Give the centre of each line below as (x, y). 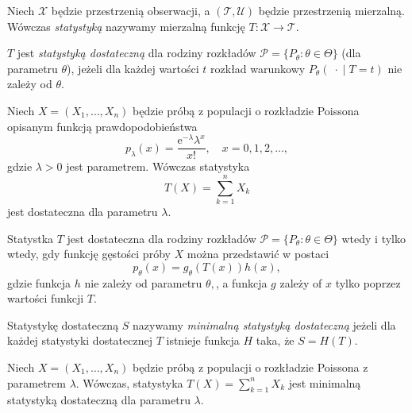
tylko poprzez (368, 282)
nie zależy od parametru (143, 282)
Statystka (31, 238)
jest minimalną (325, 382)
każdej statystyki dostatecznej (80, 340)
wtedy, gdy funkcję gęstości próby (89, 254)
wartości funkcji (46, 298)
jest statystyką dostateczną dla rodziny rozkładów (137, 53)
